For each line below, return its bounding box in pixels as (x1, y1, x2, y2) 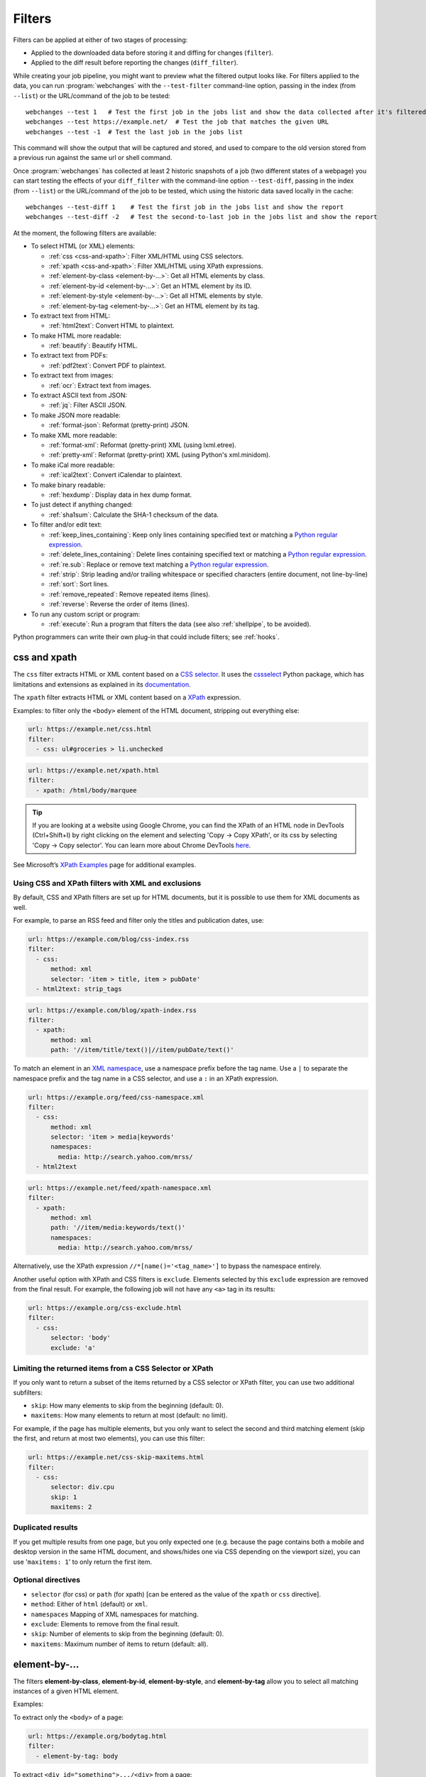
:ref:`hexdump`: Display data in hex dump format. (48, 490, 192, 499)
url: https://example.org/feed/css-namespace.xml (28, 1093, 204, 1101)
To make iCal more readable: (31, 461, 115, 469)
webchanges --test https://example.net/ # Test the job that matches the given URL (26, 118, 329, 126)
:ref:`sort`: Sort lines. (48, 580, 109, 589)
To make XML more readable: (31, 431, 117, 439)
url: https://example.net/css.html (28, 725, 152, 734)
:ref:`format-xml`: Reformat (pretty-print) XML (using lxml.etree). (48, 441, 237, 449)
